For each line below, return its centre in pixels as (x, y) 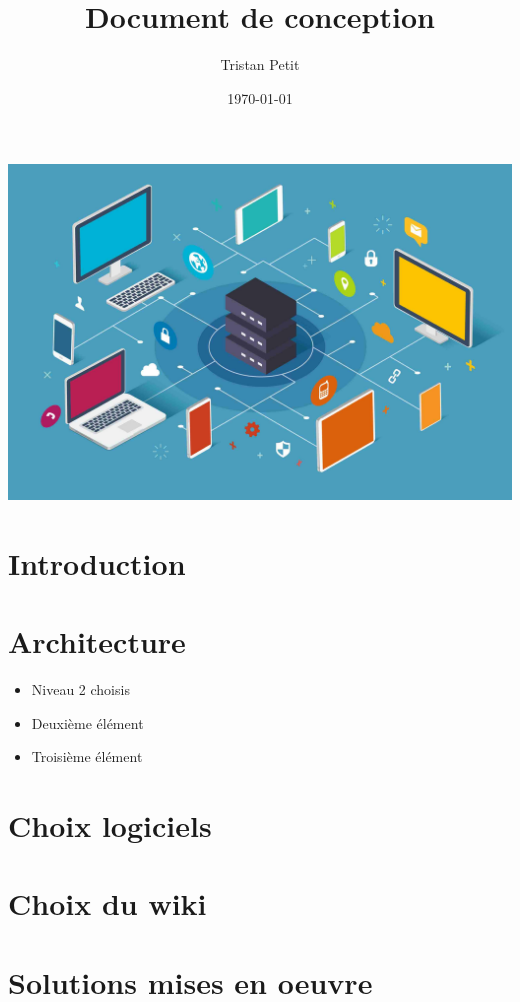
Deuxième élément (87, 722)
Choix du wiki (107, 903)
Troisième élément (87, 756)
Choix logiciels (110, 825)
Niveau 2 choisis (80, 689)
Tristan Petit (260, 64)
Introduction (97, 562)
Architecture (97, 641)
